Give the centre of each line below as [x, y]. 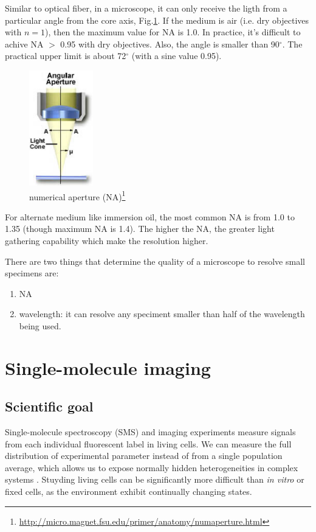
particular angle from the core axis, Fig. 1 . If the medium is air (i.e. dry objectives [157, 20]
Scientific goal [49, 406]
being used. [40, 325]
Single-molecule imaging [108, 367]
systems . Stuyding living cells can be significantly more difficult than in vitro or [155, 479]
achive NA [24, 44]
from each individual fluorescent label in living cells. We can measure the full [148, 443]
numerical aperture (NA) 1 [77, 195]
